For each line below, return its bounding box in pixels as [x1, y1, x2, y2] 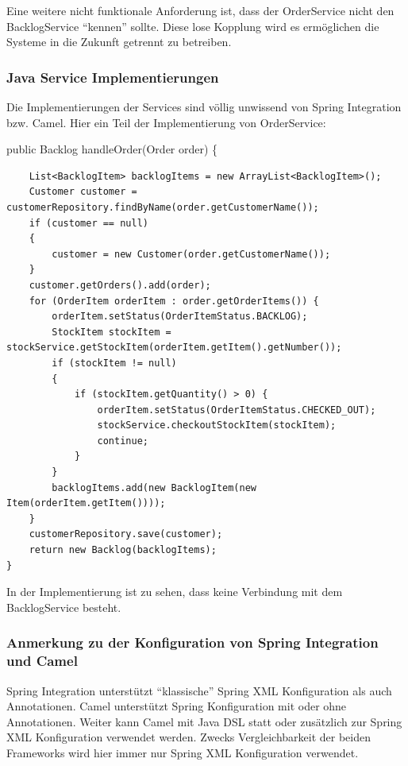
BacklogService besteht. [6, 598, 121, 615]
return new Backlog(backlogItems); [29, 544, 217, 556]
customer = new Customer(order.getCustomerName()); [52, 248, 331, 260]
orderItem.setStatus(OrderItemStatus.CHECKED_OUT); [97, 404, 376, 416]
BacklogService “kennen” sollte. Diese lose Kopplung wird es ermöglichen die [6, 17, 379, 34]
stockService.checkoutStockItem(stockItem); [97, 420, 337, 431]
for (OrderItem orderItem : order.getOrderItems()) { [29, 295, 319, 307]
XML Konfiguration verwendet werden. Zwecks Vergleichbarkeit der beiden [6, 729, 371, 745]
